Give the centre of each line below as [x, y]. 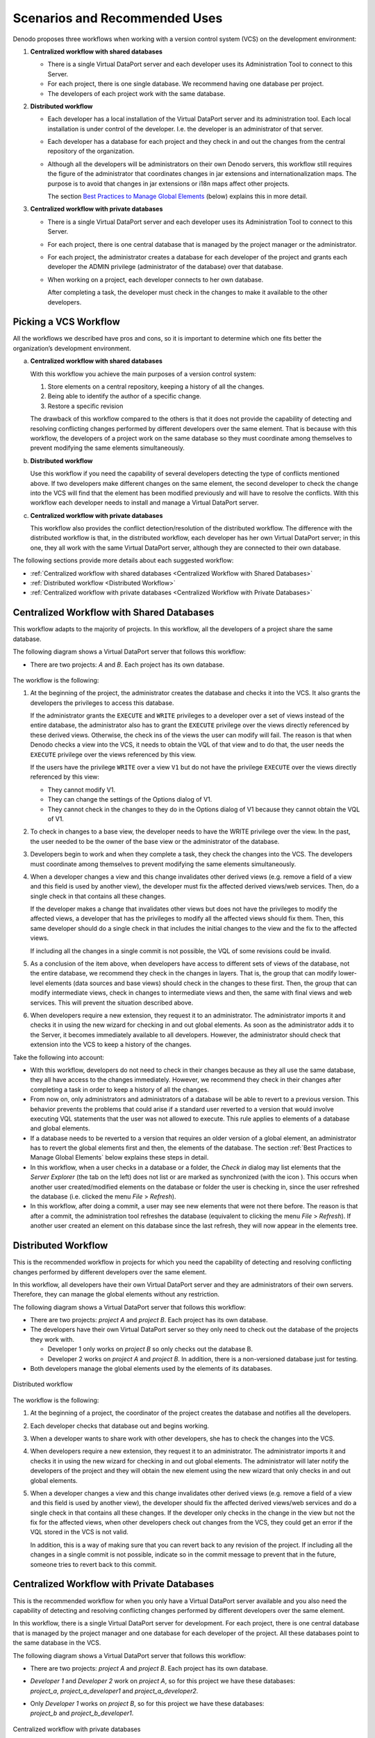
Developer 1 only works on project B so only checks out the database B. [150, 1349]
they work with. [52, 1339]
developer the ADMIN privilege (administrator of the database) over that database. [166, 267]
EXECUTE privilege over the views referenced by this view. [113, 754]
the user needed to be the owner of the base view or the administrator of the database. [155, 841]
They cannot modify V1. [82, 790]
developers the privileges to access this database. [102, 703]
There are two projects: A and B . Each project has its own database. [127, 665]
